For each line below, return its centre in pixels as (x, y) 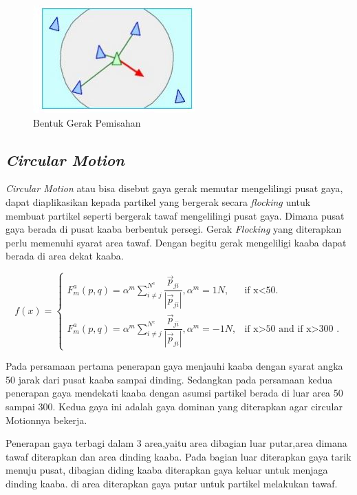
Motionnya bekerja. (46, 420)
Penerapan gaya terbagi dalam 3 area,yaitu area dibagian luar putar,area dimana (176, 443)
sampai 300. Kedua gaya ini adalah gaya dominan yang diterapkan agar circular (174, 407)
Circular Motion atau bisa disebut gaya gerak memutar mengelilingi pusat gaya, (174, 188)
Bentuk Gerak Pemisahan (87, 122)
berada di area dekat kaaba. (65, 256)
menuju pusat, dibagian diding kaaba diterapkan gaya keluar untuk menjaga (167, 470)
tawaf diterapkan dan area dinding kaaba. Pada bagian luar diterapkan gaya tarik (178, 456)
